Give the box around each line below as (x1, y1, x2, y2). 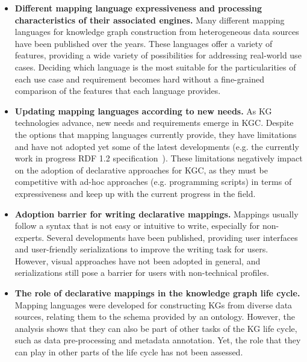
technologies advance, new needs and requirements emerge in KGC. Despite (14, 116, 294, 129)
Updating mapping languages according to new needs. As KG (14, 104, 272, 117)
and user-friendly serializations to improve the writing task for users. (14, 243, 268, 255)
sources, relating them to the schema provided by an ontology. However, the (14, 310, 295, 323)
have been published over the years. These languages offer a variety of (14, 37, 273, 49)
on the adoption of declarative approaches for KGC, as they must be (14, 163, 268, 176)
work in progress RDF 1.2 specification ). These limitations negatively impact (14, 152, 303, 164)
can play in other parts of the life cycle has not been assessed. (14, 346, 243, 358)
